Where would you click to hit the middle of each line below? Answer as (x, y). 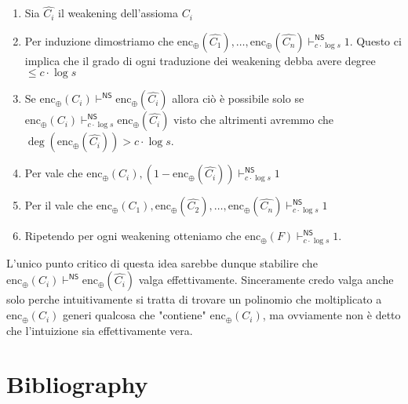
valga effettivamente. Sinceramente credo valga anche (266, 280)
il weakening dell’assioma (118, 13)
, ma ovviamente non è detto (331, 315)
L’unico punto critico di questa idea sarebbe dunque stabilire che (162, 262)
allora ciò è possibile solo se (238, 98)
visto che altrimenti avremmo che (254, 120)
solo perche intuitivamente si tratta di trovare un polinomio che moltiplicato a (194, 299)
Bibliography (77, 384)
